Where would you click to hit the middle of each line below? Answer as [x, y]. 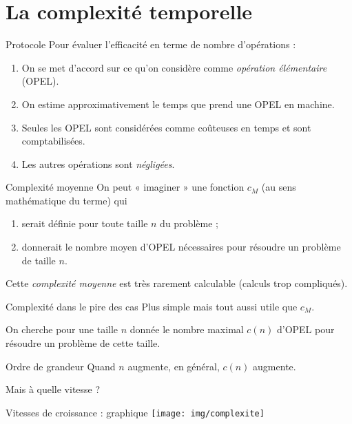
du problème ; [189, 223]
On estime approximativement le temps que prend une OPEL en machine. [178, 104]
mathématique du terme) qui [66, 200]
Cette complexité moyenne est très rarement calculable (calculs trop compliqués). [177, 283]
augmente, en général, [174, 366]
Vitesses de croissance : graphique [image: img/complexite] [135, 412]
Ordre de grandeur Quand [61, 366]
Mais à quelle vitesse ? [53, 389]
